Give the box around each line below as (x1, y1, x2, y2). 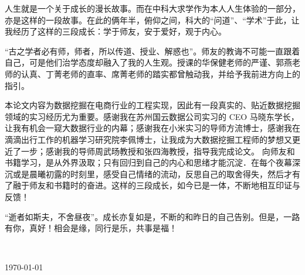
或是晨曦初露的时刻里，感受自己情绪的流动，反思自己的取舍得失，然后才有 (12, 167, 300, 180)
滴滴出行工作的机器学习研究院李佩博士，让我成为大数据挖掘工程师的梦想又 (5, 133, 292, 145)
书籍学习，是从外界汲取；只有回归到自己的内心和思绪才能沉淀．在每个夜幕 (5, 156, 292, 169)
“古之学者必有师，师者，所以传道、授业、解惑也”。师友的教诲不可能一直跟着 (5, 44, 300, 57)
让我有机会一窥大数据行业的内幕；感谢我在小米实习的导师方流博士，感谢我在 (5, 122, 300, 134)
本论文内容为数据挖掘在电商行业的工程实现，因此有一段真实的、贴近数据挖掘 (5, 99, 300, 111)
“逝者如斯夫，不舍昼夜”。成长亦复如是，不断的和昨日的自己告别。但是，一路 (5, 210, 300, 222)
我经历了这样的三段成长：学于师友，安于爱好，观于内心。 (5, 25, 226, 37)
